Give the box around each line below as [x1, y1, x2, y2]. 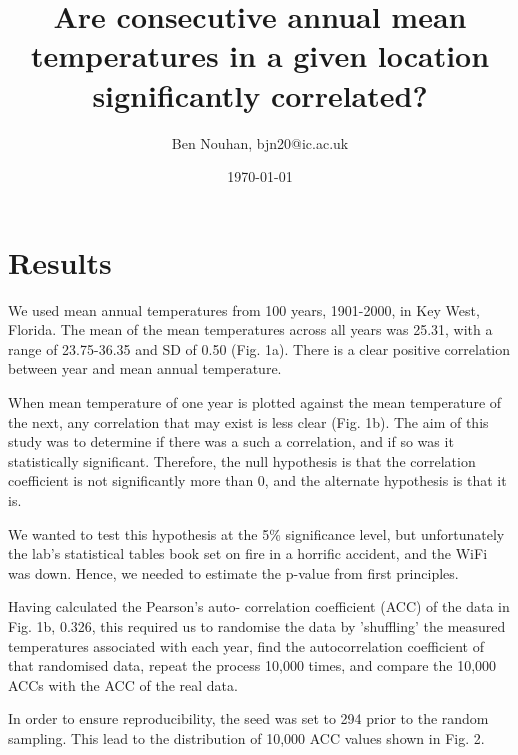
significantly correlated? [92, 74, 428, 115]
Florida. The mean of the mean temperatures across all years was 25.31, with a [8, 319, 493, 340]
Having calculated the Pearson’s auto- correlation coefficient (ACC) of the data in [8, 596, 510, 617]
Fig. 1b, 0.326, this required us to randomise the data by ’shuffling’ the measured [8, 615, 506, 636]
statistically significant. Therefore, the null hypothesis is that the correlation [8, 450, 476, 471]
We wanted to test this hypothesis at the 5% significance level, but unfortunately [8, 523, 505, 544]
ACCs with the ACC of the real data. [8, 674, 238, 695]
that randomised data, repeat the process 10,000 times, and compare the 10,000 [8, 655, 497, 676]
